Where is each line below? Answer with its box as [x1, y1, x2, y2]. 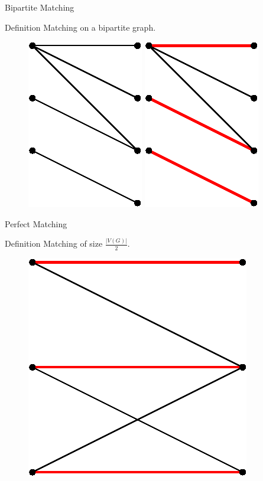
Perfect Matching [5, 217, 67, 230]
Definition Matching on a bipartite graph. [5, 21, 156, 33]
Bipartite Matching [5, 1, 74, 13]
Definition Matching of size [5, 237, 103, 250]
